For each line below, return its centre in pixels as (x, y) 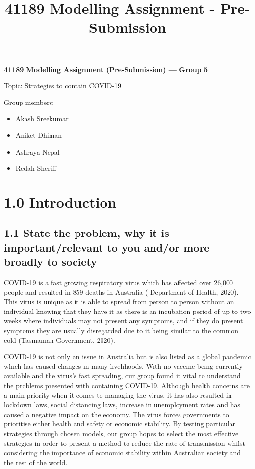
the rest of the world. (36, 462)
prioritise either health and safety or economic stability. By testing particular (120, 424)
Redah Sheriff (36, 168)
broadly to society (51, 262)
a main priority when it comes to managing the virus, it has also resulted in (118, 395)
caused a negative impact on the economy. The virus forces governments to (116, 414)
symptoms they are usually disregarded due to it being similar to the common (121, 330)
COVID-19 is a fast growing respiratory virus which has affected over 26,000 (119, 282)
